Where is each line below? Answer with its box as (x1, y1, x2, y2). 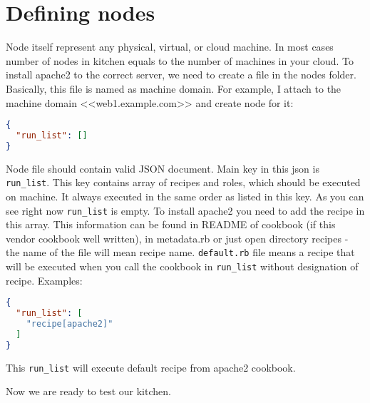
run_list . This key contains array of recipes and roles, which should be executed (6, 175, 361, 190)
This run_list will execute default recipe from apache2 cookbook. (6, 359, 296, 374)
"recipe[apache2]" (26, 319, 113, 330)
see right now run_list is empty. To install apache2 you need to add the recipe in (6, 203, 365, 218)
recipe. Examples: (6, 272, 83, 287)
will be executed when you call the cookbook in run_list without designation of (6, 259, 359, 274)
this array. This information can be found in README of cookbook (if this (6, 217, 336, 232)
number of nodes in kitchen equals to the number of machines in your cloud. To (6, 53, 354, 68)
